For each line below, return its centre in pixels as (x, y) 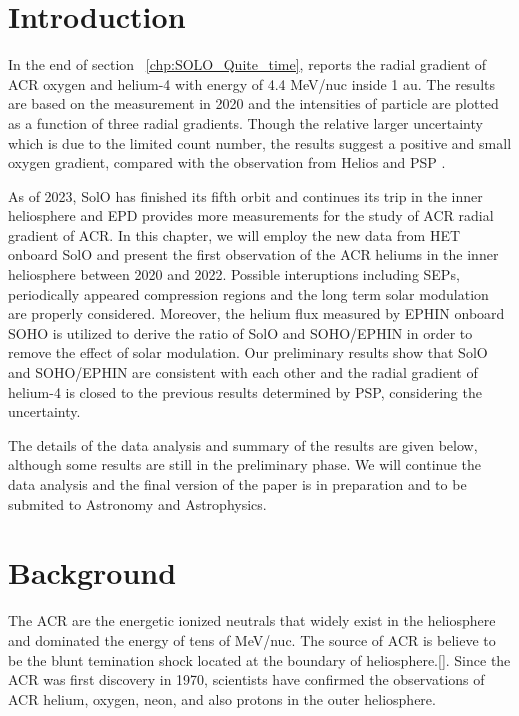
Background (92, 572)
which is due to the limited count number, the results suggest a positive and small (260, 142)
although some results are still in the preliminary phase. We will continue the (245, 464)
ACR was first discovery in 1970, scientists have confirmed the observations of (246, 679)
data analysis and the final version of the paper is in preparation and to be (237, 484)
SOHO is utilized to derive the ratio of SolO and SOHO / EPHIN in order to (240, 332)
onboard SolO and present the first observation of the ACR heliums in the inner (253, 254)
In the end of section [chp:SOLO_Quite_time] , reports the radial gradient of (247, 64)
